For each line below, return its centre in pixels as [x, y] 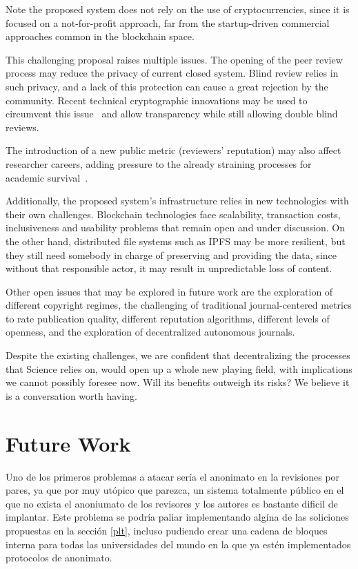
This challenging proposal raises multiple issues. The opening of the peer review [174, 59]
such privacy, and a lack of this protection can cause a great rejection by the [167, 86]
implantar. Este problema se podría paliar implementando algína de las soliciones [177, 517]
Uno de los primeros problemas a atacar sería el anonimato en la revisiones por [173, 476]
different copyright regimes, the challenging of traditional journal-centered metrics [179, 305]
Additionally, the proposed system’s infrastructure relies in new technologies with [177, 201]
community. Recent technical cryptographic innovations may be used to [157, 100]
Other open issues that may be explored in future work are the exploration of [169, 291]
